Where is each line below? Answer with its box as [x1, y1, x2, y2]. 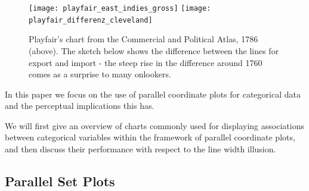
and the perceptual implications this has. [5, 99, 154, 112]
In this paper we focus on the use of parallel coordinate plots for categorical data [5, 87, 301, 100]
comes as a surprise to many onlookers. [29, 68, 171, 80]
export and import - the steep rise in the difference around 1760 [29, 56, 262, 68]
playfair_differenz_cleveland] [29, 15, 153, 24]
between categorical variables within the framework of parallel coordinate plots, [5, 131, 295, 143]
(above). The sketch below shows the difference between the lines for [29, 44, 279, 57]
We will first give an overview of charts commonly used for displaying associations [5, 119, 304, 131]
